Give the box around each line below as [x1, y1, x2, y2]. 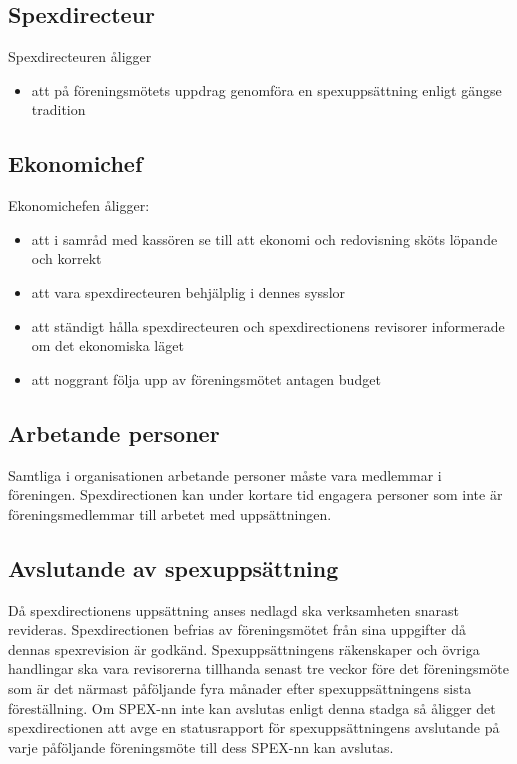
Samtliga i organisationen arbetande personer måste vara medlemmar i [8, 464, 442, 485]
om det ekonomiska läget [31, 335, 184, 356]
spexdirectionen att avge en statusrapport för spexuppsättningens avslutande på [8, 717, 500, 738]
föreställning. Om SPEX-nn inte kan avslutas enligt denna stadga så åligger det [8, 697, 496, 718]
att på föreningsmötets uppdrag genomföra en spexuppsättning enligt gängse [31, 79, 502, 100]
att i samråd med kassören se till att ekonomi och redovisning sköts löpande [31, 228, 498, 249]
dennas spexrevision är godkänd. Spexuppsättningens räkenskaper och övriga [8, 638, 480, 659]
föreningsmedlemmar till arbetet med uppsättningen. [8, 503, 332, 524]
